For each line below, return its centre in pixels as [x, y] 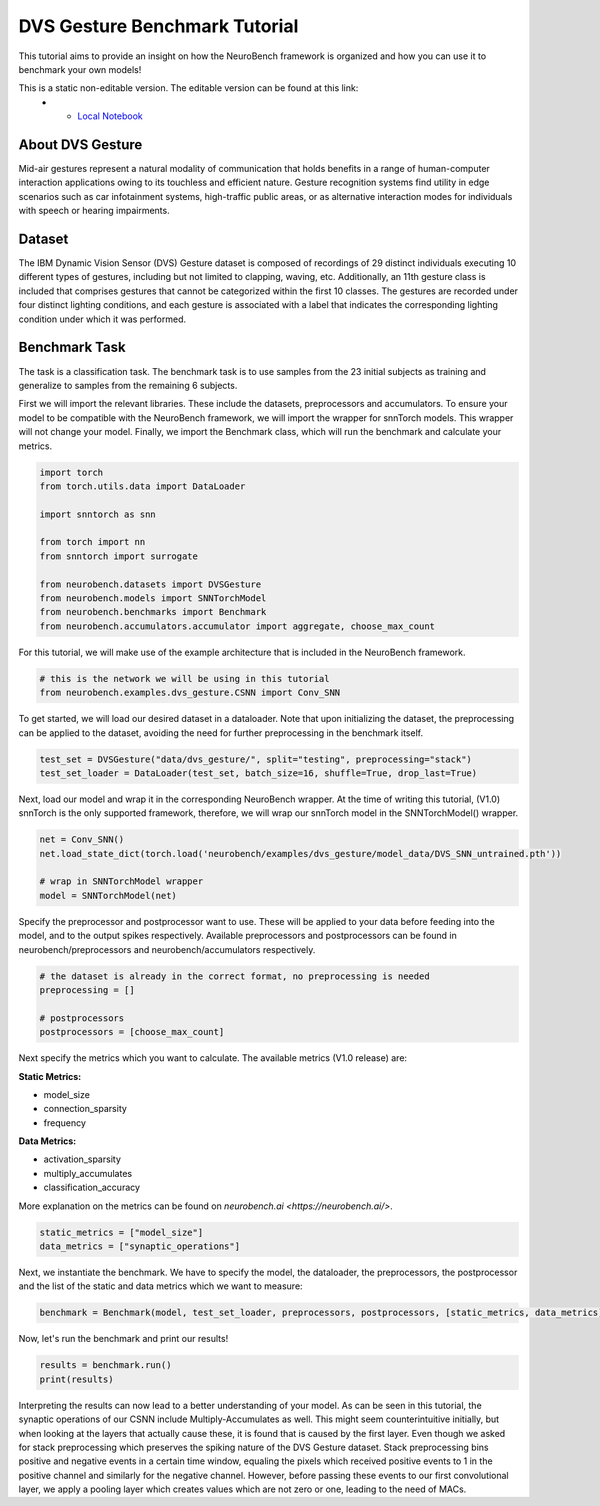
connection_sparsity [85, 1109]
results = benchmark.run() [105, 1365]
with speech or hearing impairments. [94, 211]
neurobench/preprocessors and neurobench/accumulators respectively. [167, 949]
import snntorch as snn [98, 514]
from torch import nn [92, 542]
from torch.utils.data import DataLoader [142, 486]
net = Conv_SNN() [82, 839]
